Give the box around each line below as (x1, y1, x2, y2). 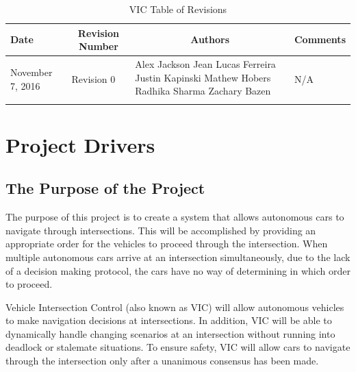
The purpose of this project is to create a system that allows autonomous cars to (5, 210, 344, 224)
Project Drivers (5, 130, 155, 158)
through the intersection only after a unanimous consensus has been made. (5, 354, 319, 368)
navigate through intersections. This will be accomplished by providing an (5, 223, 316, 237)
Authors (190, 32, 230, 47)
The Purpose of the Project (5, 177, 205, 199)
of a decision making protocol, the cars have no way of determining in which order (5, 263, 351, 277)
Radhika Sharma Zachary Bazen (135, 84, 271, 98)
